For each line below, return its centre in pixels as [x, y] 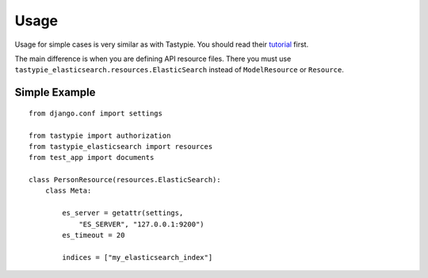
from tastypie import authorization [100, 135]
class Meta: [68, 191]
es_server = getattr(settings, [123, 213]
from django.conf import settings [96, 113]
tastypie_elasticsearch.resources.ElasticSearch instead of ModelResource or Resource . [179, 70]
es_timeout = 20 [94, 235]
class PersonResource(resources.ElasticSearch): [125, 180]
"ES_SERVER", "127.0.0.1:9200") [142, 224]
